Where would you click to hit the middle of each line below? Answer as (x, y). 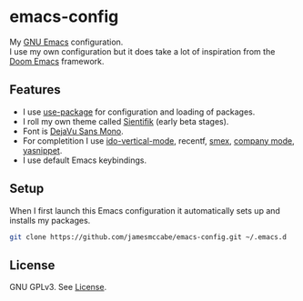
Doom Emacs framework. (57, 61)
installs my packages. (50, 220)
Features (35, 90)
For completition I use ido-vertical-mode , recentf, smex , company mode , (159, 140)
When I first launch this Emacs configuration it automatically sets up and (145, 210)
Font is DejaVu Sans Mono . (73, 131)
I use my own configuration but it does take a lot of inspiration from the (142, 51)
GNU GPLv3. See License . (58, 287)
